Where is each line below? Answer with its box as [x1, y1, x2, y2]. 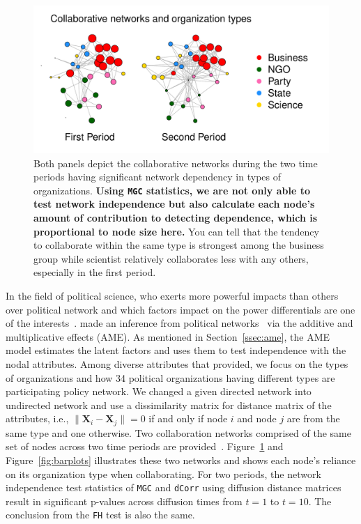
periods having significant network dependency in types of [33, 169, 282, 184]
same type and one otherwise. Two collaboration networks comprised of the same [6, 425, 351, 440]
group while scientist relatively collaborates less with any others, [33, 251, 309, 265]
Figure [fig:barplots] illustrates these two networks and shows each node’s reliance [6, 452, 356, 467]
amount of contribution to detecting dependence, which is [33, 210, 318, 225]
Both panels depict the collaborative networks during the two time [33, 155, 318, 170]
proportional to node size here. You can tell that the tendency [33, 224, 319, 238]
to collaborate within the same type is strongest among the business [33, 238, 324, 252]
